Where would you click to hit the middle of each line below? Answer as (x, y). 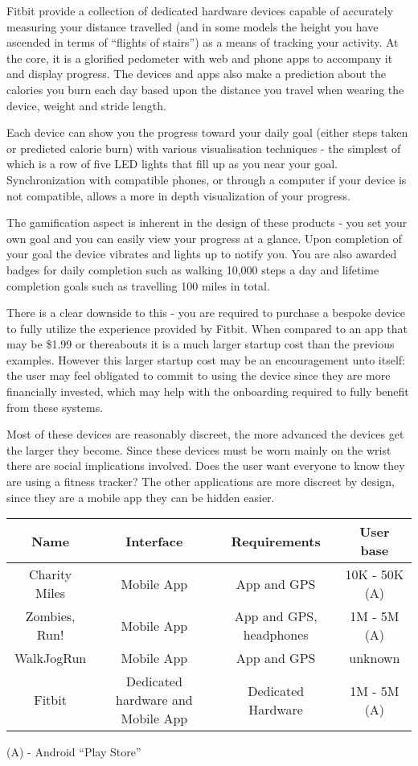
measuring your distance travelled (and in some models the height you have (193, 26)
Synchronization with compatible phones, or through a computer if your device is (207, 179)
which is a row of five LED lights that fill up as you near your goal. (172, 164)
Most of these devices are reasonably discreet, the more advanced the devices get (205, 434)
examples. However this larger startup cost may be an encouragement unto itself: (206, 359)
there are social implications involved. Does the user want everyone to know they (206, 465)
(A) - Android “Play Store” (74, 752)
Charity (50, 574)
